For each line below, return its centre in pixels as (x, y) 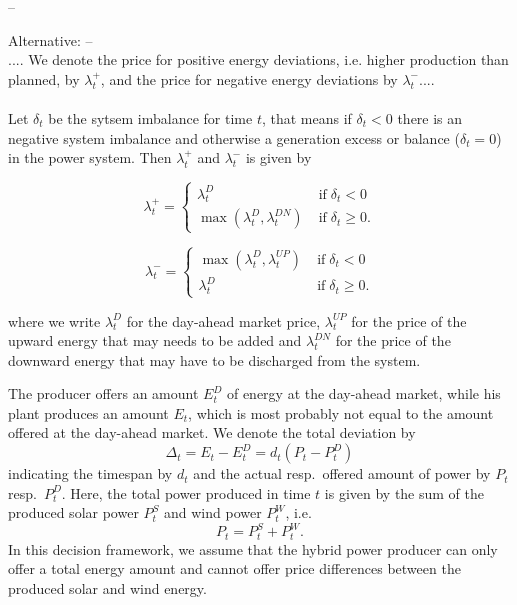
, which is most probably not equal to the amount (341, 412)
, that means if (306, 117)
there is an (430, 117)
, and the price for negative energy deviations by (249, 78)
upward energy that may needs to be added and (155, 340)
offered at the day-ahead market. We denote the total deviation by (212, 432)
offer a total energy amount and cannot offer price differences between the (234, 568)
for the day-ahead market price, (223, 320)
